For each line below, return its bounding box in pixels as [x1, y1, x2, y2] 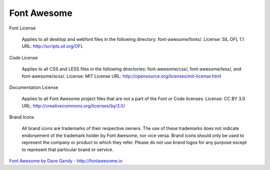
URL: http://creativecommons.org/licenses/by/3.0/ [21, 102, 125, 108]
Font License [9, 25, 36, 31]
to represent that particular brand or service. [21, 146, 113, 152]
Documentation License [9, 84, 58, 90]
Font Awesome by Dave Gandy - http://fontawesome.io [9, 158, 122, 164]
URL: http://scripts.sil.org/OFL [21, 43, 83, 49]
